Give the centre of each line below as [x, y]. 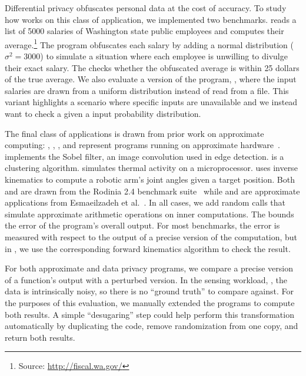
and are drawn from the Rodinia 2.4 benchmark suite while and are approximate [152, 191]
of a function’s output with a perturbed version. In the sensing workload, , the [146, 279]
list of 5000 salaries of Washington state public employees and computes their [144, 31]
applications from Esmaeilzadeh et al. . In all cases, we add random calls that [145, 202]
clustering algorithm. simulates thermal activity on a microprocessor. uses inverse [151, 168]
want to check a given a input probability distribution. [103, 113]
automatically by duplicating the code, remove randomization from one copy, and [152, 326]
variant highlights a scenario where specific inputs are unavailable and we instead [151, 102]
